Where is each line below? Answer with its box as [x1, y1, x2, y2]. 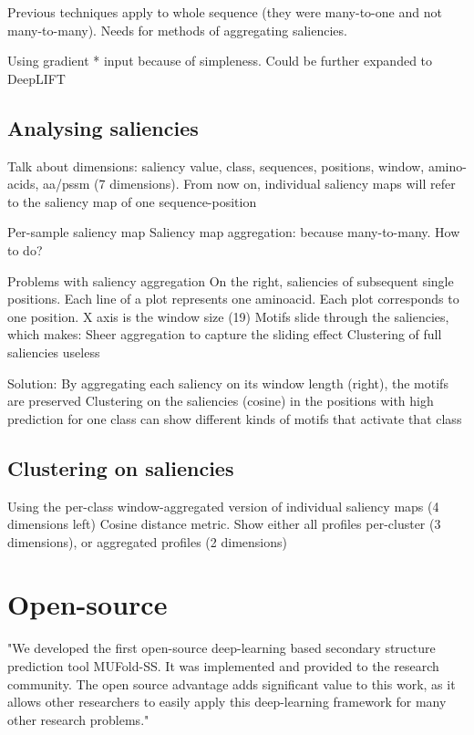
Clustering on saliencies [7, 453, 234, 481]
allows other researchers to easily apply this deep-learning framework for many [7, 692, 447, 711]
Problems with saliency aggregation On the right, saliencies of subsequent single [7, 271, 454, 290]
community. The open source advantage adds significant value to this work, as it [7, 674, 456, 693]
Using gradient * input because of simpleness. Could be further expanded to [7, 51, 433, 70]
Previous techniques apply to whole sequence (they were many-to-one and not [7, 3, 442, 21]
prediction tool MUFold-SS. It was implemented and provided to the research [7, 657, 439, 675]
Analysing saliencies [7, 113, 199, 141]
